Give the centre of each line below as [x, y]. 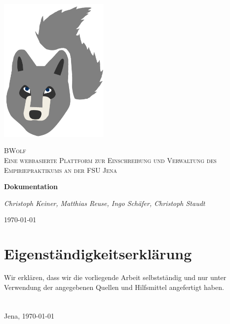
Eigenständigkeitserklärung [98, 254]
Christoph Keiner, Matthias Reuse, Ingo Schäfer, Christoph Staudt [105, 203]
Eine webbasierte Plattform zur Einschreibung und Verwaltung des [110, 160]
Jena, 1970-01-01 [29, 316]
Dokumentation [31, 186]
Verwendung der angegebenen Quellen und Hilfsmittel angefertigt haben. [114, 287]
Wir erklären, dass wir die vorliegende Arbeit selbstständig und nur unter [115, 277]
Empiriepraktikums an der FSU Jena [61, 170]
